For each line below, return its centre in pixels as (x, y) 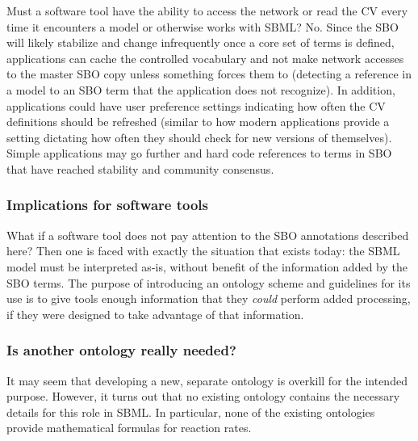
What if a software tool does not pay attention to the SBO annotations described (208, 235)
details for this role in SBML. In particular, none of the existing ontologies (191, 412)
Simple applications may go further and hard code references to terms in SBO (199, 153)
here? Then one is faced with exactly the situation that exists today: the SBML (203, 251)
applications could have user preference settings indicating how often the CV (196, 105)
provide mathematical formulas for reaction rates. (129, 428)
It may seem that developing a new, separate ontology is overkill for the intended (207, 380)
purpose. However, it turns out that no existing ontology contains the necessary (203, 396)
